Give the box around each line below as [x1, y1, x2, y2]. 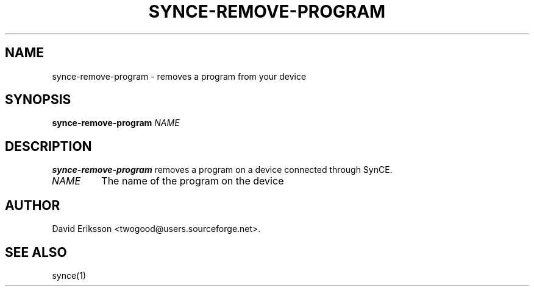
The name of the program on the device [101, 175, 284, 188]
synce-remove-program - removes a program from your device [52, 71, 307, 82]
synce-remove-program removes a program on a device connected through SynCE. [52, 164, 393, 175]
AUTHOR [5, 197, 60, 213]
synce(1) [52, 270, 86, 281]
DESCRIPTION [5, 138, 92, 154]
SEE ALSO [5, 244, 67, 260]
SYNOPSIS [5, 92, 71, 108]
